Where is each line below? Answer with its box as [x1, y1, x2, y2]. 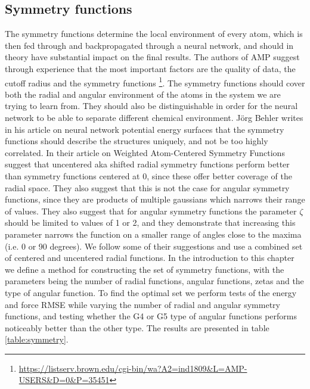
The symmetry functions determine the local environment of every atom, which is [5, 27, 303, 40]
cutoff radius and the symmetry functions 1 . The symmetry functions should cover [5, 74, 305, 89]
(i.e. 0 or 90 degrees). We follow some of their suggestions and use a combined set [5, 239, 303, 252]
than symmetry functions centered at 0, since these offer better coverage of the [5, 169, 292, 182]
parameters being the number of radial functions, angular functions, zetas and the [5, 275, 304, 287]
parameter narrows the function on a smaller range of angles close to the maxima [5, 228, 302, 240]
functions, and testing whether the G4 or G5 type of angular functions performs [5, 310, 297, 322]
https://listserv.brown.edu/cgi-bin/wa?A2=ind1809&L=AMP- [18, 362, 247, 374]
